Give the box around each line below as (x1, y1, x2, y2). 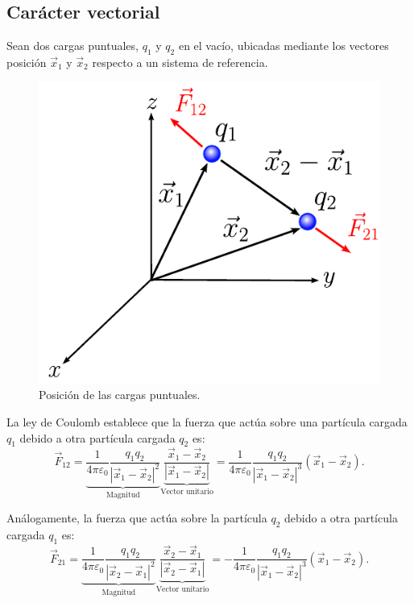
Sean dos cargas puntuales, (6, 37, 139, 54)
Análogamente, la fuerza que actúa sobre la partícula (6, 509, 267, 526)
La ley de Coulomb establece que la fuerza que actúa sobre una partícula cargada (6, 413, 408, 430)
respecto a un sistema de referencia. (92, 54, 268, 70)
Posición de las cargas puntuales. (39, 386, 201, 403)
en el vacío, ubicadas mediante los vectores (178, 37, 389, 54)
